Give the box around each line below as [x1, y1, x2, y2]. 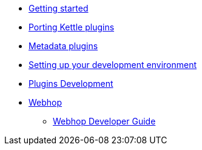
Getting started [29, 3, 89, 13]
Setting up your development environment [29, 60, 197, 70]
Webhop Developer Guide [53, 116, 156, 126]
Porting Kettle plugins [29, 22, 115, 32]
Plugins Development [29, 78, 113, 89]
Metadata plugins [29, 41, 98, 51]
